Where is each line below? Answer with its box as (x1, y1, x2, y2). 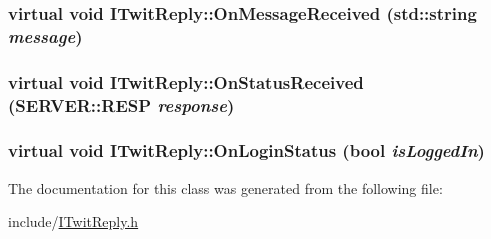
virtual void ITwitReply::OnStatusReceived (8, 69, 364, 94)
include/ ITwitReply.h (8, 211, 139, 232)
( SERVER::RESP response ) (8, 92, 235, 117)
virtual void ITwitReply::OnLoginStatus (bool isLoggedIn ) (8, 138, 485, 163)
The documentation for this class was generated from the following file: (8, 177, 443, 198)
